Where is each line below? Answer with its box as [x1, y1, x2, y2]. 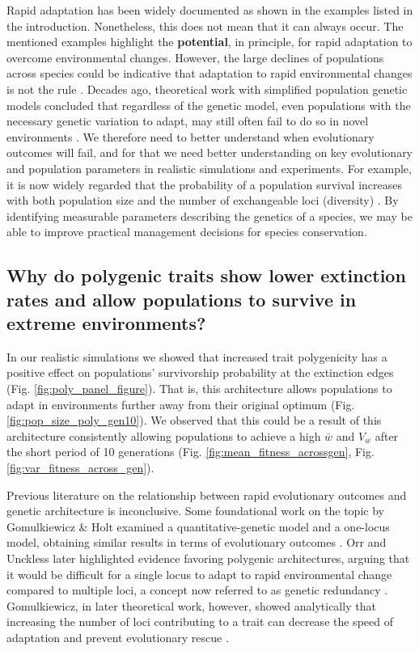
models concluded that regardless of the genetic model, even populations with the [6, 96, 411, 113]
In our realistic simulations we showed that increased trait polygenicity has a [6, 348, 387, 365]
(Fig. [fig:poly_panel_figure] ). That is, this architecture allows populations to [6, 380, 392, 397]
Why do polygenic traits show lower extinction [6, 263, 406, 288]
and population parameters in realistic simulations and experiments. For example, [6, 159, 412, 176]
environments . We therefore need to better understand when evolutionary [6, 128, 375, 145]
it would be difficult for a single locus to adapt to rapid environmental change [6, 565, 392, 582]
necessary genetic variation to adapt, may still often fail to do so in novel [6, 112, 369, 129]
